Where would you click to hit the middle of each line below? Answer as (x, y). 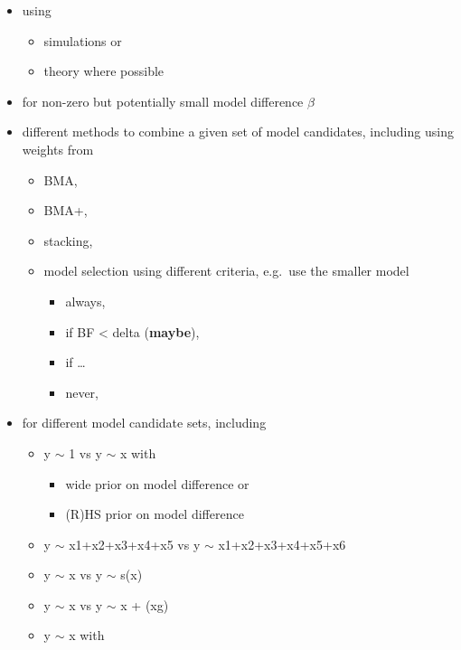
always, (85, 301)
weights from (58, 149)
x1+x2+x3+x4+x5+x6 (282, 544)
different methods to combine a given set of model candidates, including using (238, 132)
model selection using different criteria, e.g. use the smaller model (226, 271)
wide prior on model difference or (157, 483)
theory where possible (104, 71)
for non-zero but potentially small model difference (163, 101)
